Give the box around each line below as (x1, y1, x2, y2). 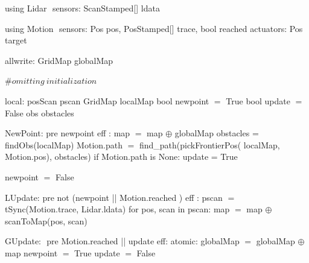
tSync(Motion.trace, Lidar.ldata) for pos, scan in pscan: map (5, 203, 230, 215)
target (5, 34, 27, 46)
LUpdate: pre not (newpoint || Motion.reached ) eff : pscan (5, 191, 223, 203)
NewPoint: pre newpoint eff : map (5, 127, 130, 139)
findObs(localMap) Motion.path (5, 138, 123, 151)
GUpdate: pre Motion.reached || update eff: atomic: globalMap (5, 235, 240, 247)
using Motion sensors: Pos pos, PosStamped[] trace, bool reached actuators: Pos (5, 22, 303, 34)
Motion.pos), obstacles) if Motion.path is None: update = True (5, 150, 238, 163)
